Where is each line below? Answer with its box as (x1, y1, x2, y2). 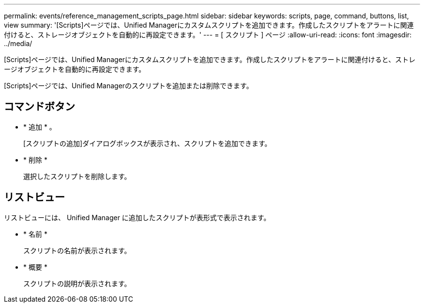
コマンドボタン (4, 100, 75, 113)
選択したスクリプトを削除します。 (23, 172, 131, 180)
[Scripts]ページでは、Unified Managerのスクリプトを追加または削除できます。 (4, 81, 253, 90)
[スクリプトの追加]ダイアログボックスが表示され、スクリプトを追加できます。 (23, 139, 272, 147)
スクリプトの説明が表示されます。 (23, 279, 131, 288)
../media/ (4, 39, 32, 48)
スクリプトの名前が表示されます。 (23, 246, 131, 255)
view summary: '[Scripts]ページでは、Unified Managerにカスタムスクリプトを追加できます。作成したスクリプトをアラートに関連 (4, 21, 414, 29)
